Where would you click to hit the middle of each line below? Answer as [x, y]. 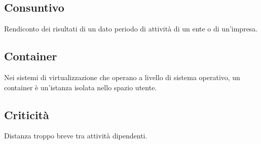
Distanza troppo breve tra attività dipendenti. [76, 136]
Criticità [27, 114]
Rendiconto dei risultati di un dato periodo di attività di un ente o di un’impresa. [131, 29]
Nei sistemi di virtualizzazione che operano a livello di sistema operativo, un [122, 77]
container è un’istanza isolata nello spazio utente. [81, 87]
